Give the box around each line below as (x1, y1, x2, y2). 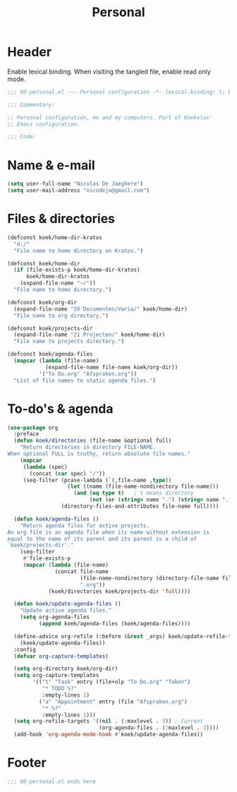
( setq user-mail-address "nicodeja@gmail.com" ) (7, 187, 150, 194)
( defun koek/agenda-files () (13, 515, 99, 522)
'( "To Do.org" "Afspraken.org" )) (38, 370, 138, 378)
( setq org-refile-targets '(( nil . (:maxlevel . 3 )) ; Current (13, 718, 203, 725)
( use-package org (7, 424, 59, 431)
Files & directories (7, 211, 115, 227)
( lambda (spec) (23, 463, 68, 470)
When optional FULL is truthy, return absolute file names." (7, 450, 191, 457)
